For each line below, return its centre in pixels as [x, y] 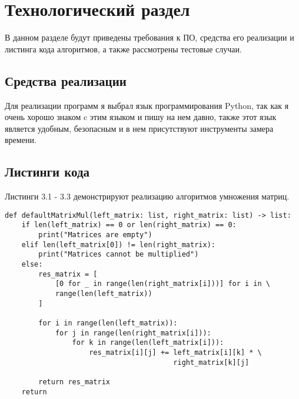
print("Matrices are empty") [95, 235]
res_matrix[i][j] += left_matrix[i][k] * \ [175, 352]
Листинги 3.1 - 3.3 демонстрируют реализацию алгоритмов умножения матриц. [147, 196]
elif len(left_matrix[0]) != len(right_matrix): [118, 245]
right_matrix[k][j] [211, 362]
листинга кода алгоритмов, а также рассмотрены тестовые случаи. [123, 49]
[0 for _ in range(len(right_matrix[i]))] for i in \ [163, 284]
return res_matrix [74, 382]
